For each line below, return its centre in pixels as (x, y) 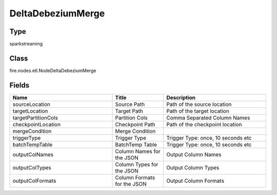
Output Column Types (193, 167)
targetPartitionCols (35, 118)
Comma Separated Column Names (208, 118)
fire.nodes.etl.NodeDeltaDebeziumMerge (53, 70)
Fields (19, 85)
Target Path (129, 111)
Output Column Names (194, 155)
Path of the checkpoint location (204, 124)
